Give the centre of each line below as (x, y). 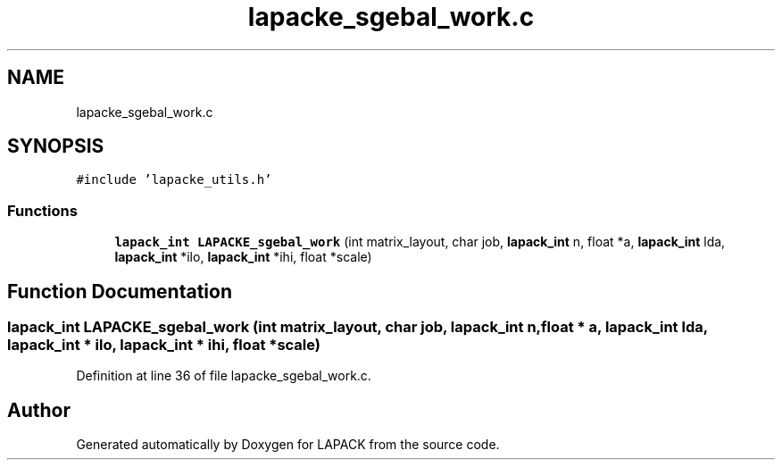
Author (39, 410)
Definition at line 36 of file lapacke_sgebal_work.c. (224, 376)
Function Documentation (120, 291)
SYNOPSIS (56, 146)
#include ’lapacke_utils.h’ (174, 180)
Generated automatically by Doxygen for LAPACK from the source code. (288, 445)
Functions (42, 210)
